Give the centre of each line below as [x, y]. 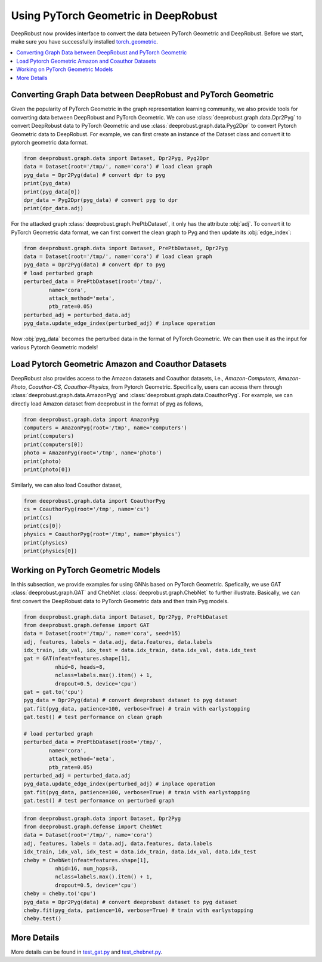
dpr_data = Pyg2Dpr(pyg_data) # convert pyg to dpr [101, 200]
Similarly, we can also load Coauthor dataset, [66, 485]
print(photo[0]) [47, 469]
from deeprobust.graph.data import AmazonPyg [91, 419]
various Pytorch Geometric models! [55, 347]
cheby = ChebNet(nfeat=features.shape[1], [86, 860]
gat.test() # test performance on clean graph [93, 717]
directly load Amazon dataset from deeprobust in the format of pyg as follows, [107, 404]
